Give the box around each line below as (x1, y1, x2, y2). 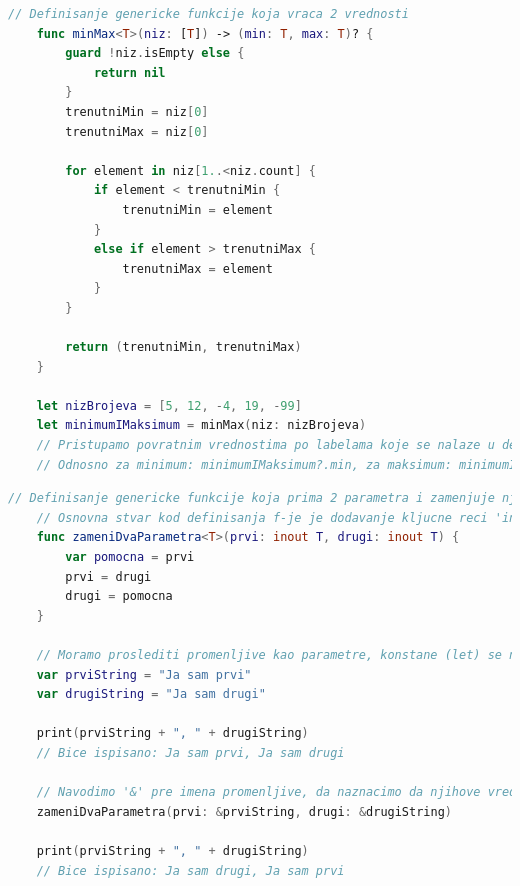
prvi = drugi (65, 569, 152, 584)
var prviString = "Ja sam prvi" (36, 667, 252, 682)
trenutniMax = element (122, 261, 273, 276)
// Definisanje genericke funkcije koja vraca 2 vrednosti (8, 7, 409, 21)
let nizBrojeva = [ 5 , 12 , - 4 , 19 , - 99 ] (36, 398, 302, 413)
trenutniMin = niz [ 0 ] (65, 104, 209, 119)
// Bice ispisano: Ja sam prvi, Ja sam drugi (36, 745, 345, 760)
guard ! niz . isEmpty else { (65, 46, 245, 61)
